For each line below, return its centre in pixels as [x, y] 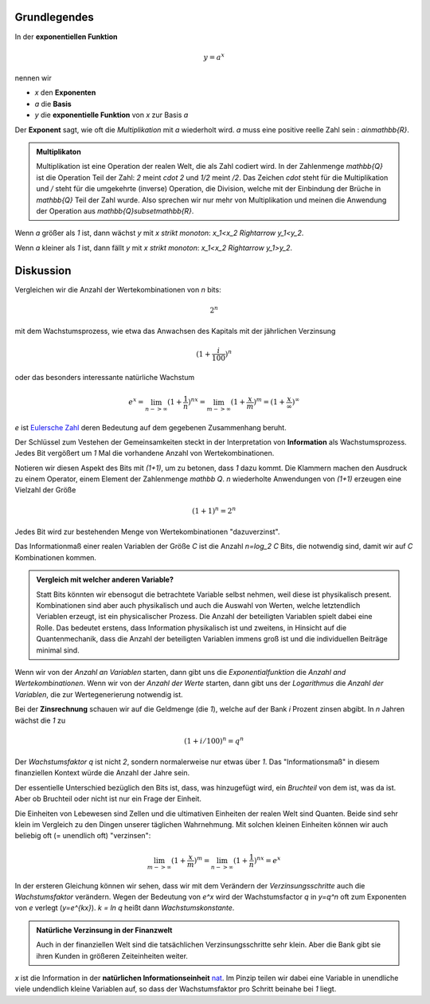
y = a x [214, 57]
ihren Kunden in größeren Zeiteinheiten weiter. [112, 955]
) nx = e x [267, 860]
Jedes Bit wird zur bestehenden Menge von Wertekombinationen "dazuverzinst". [147, 532]
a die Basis [53, 104]
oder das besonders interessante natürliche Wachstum [105, 378]
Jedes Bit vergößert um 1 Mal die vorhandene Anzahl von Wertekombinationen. [145, 453]
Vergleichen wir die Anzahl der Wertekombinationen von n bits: [118, 289]
